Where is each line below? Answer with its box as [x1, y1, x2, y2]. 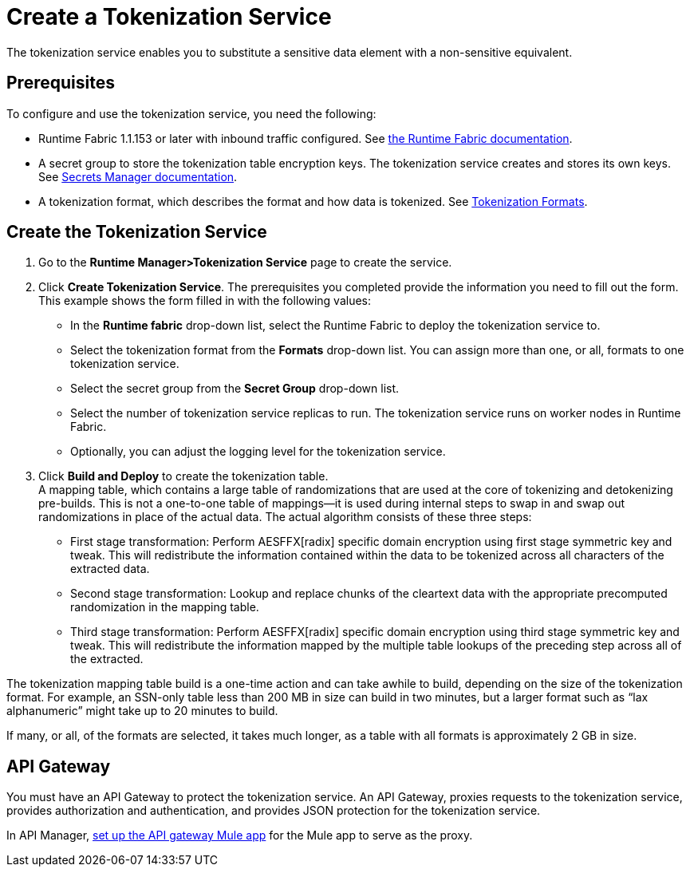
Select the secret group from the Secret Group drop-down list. [70, 381, 400, 396]
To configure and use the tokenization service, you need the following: [6, 106, 377, 120]
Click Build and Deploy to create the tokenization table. [38, 469, 329, 484]
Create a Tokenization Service [6, 3, 332, 30]
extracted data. [70, 562, 150, 576]
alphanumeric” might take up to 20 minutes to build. [6, 704, 278, 718]
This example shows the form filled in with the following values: [38, 294, 371, 308]
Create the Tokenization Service [6, 222, 267, 243]
